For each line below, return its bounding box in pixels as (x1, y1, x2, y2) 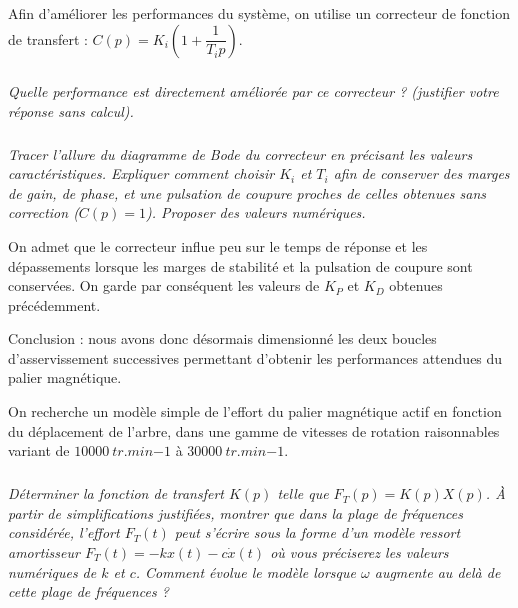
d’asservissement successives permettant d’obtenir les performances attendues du (8, 347, 503, 368)
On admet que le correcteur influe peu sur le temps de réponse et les (8, 235, 428, 256)
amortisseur (8, 542, 80, 562)
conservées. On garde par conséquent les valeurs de (8, 275, 320, 296)
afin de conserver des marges (333, 163, 510, 184)
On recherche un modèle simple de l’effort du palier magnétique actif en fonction (8, 401, 502, 422)
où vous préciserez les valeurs (270, 542, 449, 562)
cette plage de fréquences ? (8, 581, 169, 602)
